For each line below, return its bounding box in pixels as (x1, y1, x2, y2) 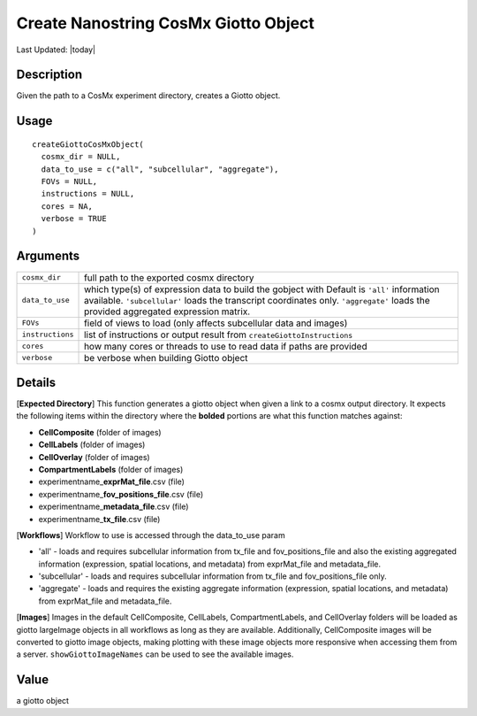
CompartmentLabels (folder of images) (38, 464, 184, 474)
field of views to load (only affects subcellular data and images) (84, 317, 348, 329)
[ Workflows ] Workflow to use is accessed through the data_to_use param (16, 529, 286, 540)
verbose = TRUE (41, 213, 107, 224)
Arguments (16, 249, 80, 264)
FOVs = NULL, (41, 177, 98, 187)
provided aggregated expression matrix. (84, 305, 251, 318)
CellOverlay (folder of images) (38, 451, 150, 462)
